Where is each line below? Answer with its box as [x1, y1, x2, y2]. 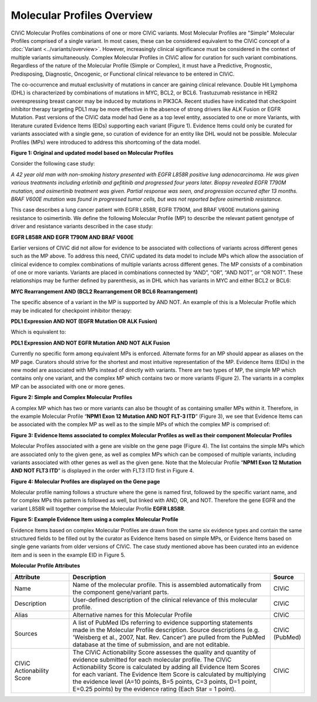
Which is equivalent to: [11, 329, 66, 336]
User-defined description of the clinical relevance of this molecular [72, 596, 258, 604]
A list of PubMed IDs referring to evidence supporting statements [72, 618, 253, 626]
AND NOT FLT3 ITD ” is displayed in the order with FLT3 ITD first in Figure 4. [11, 467, 194, 474]
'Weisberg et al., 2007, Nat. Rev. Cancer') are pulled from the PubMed [72, 633, 265, 641]
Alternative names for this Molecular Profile [72, 610, 193, 619]
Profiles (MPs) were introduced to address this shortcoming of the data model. [11, 139, 201, 146]
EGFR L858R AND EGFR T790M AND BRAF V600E [11, 234, 134, 241]
